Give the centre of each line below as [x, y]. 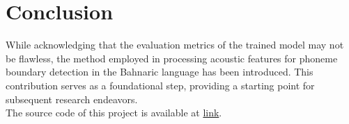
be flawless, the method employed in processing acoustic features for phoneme [172, 58]
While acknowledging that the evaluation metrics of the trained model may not [175, 45]
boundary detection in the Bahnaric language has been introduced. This [160, 72]
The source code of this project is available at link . [114, 113]
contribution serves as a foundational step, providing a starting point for [160, 85]
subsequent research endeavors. [72, 99]
